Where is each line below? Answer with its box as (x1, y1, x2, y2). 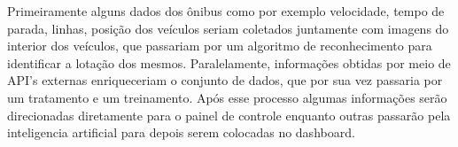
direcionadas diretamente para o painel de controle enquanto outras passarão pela (7, 105, 451, 124)
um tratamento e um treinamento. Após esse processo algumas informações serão (7, 88, 447, 106)
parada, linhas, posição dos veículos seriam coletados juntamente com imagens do (7, 19, 449, 37)
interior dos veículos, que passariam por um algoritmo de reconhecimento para (7, 36, 432, 55)
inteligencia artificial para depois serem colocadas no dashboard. (7, 123, 355, 142)
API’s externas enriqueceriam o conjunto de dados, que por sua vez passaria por (7, 71, 443, 89)
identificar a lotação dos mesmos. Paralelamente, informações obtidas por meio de (7, 53, 451, 72)
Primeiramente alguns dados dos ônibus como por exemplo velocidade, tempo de (7, 2, 445, 19)
